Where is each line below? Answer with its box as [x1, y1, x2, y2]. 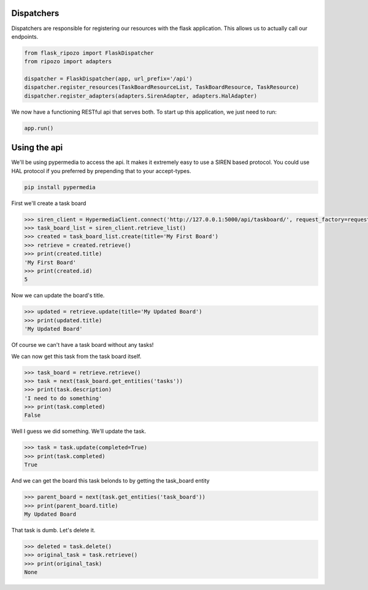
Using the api [11, 142, 63, 153]
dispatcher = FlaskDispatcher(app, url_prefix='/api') [24, 76, 193, 82]
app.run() [24, 125, 54, 131]
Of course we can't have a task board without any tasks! [11, 341, 154, 349]
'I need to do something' [24, 395, 102, 402]
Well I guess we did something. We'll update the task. [11, 427, 147, 435]
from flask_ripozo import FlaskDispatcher [24, 49, 154, 56]
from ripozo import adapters [24, 58, 112, 65]
